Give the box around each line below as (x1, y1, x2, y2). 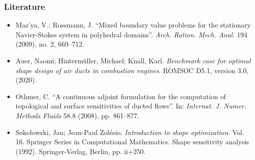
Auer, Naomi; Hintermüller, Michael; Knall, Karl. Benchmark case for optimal (15, 55, 251, 65)
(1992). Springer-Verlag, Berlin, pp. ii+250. (15, 146, 146, 156)
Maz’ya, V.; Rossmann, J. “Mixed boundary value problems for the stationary (15, 20, 251, 30)
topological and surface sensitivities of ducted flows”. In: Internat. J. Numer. (15, 101, 247, 111)
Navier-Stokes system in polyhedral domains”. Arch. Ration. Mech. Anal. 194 (15, 29, 248, 39)
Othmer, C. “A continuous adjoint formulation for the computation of (15, 91, 226, 101)
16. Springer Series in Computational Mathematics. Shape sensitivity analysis (15, 136, 249, 147)
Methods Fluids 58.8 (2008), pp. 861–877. (15, 110, 140, 120)
